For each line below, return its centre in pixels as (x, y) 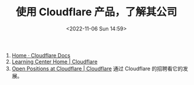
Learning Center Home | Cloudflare (54, 62)
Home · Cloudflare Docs (41, 55)
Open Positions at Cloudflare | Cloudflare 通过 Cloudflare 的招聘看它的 (97, 69)
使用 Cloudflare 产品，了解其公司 (96, 12)
